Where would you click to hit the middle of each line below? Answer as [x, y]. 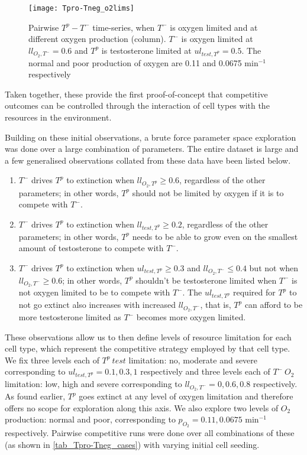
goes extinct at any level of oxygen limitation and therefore [186, 396]
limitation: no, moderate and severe [193, 360]
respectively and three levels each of [205, 371]
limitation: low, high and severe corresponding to [93, 384]
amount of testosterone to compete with [91, 248]
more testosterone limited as [70, 317]
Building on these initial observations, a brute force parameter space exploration [151, 137]
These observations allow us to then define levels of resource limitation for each [148, 337]
